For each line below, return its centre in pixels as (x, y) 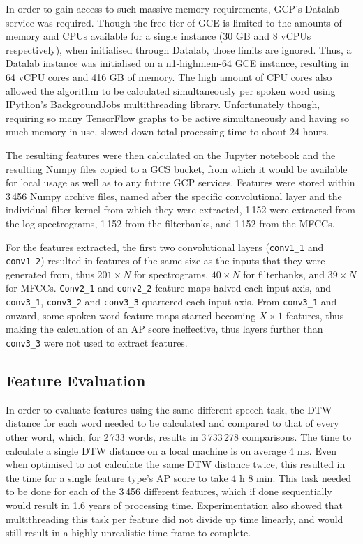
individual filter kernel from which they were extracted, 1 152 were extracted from (180, 210)
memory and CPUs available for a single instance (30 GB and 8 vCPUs (158, 36)
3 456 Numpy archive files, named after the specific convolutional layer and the (174, 196)
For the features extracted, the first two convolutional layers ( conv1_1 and (165, 247)
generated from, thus (50, 274)
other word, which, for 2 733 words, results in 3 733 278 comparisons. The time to (179, 436)
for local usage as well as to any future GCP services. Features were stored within (180, 182)
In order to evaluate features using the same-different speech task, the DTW (169, 409)
